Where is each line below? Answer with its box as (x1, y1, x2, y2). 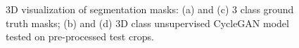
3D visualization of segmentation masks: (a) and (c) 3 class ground (6, 2, 294, 16)
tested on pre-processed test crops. (6, 29, 154, 44)
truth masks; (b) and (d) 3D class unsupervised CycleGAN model (6, 15, 289, 30)
